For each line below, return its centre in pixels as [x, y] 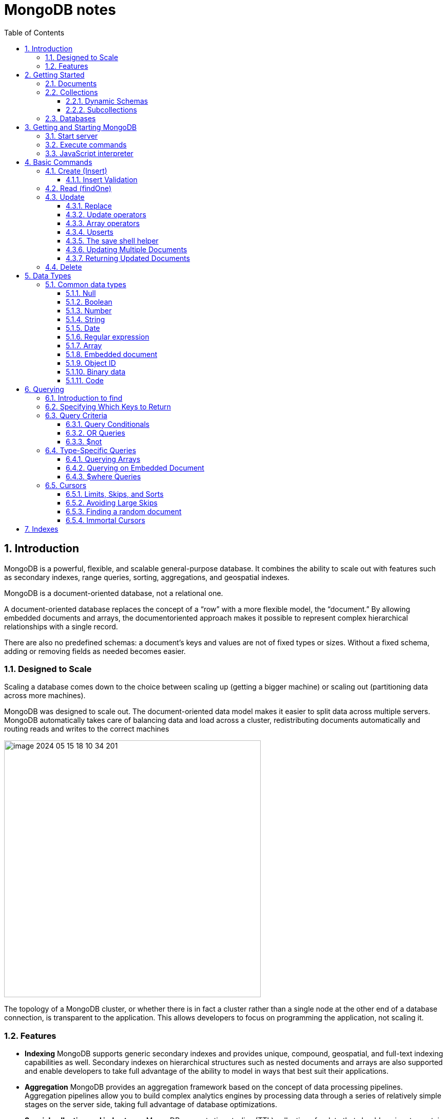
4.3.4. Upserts [90, 232]
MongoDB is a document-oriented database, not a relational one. [114, 593]
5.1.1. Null [81, 293]
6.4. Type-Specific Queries [91, 450]
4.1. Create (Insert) [76, 171]
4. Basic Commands [59, 162]
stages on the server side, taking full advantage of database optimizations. [151, 1105]
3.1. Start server [72, 136]
